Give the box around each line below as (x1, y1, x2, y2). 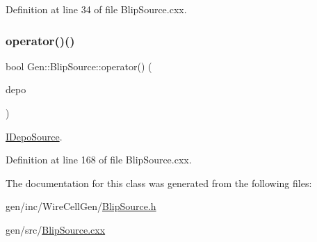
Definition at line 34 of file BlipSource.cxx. (6, 2, 187, 16)
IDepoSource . (6, 129, 63, 143)
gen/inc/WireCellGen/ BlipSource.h (6, 199, 156, 213)
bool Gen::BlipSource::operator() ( (6, 58, 152, 73)
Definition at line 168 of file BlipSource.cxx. (6, 152, 192, 167)
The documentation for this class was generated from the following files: (6, 175, 312, 190)
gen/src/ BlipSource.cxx (6, 222, 106, 236)
